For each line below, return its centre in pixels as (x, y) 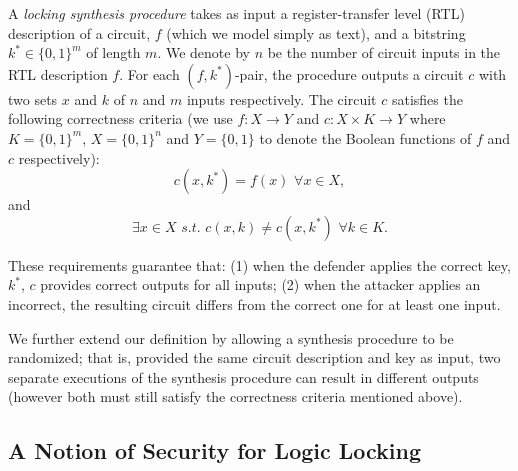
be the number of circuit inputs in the (384, 52)
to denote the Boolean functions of (365, 137)
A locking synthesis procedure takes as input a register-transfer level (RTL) (236, 13)
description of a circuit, (79, 32)
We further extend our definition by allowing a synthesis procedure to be (231, 337)
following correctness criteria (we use (120, 118)
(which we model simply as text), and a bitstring (316, 32)
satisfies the (427, 98)
